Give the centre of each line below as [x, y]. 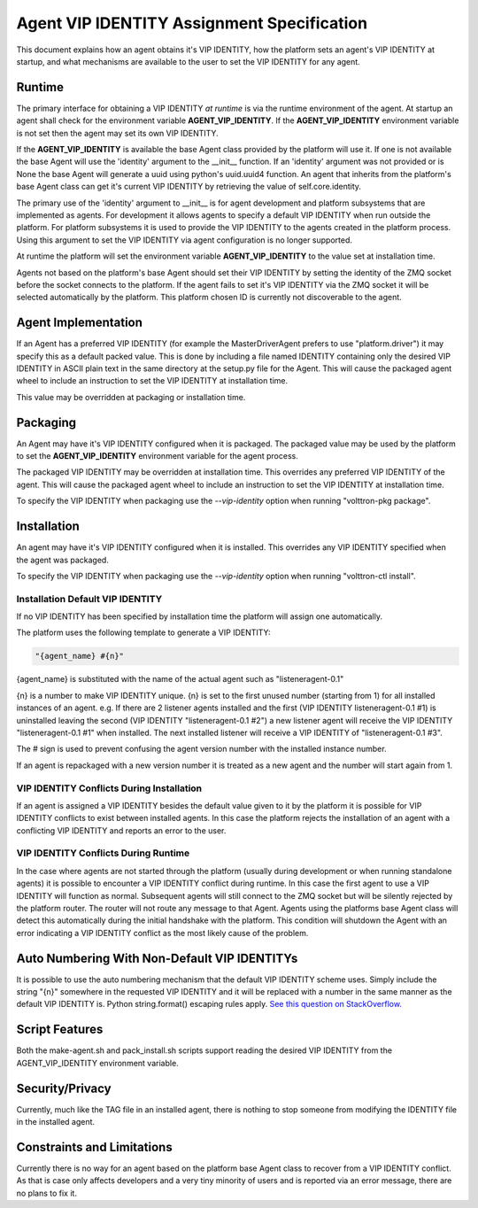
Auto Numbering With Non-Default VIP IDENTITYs [157, 958]
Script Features [60, 1030]
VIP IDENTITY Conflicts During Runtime [103, 853]
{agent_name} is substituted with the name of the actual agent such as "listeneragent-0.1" [180, 679]
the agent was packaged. [63, 560]
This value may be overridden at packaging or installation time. [131, 397]
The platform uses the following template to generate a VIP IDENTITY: [143, 632]
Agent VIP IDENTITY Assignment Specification [192, 23]
